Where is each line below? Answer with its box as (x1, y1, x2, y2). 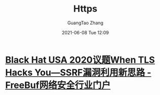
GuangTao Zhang (67, 20, 104, 26)
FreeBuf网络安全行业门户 (5, 79, 111, 91)
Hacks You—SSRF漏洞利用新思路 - (5, 67, 151, 78)
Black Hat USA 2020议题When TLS (5, 54, 155, 66)
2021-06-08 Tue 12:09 (61, 29, 109, 35)
